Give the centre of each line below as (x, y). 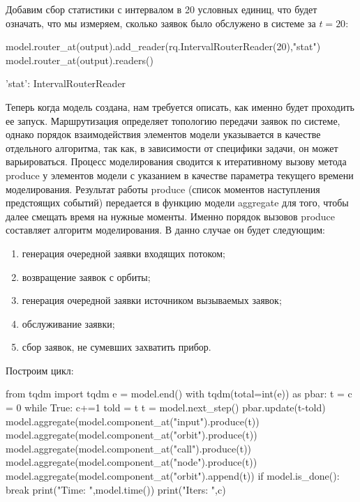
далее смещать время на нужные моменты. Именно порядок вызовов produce (171, 216)
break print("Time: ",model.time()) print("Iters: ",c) (116, 489)
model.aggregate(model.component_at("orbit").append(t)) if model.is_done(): (173, 476)
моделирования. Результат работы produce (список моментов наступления (163, 189)
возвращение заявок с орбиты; (86, 276)
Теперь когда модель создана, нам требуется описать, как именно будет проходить (180, 106)
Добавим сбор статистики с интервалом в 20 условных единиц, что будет (162, 9)
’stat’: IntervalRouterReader (66, 83)
